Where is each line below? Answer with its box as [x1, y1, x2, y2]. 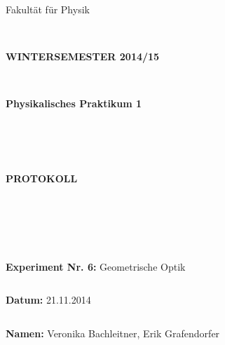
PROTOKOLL [6, 170, 78, 185]
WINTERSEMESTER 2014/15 [6, 49, 160, 64]
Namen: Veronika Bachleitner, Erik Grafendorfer [6, 325, 220, 340]
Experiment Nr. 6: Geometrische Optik [6, 259, 186, 273]
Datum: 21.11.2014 [6, 292, 91, 307]
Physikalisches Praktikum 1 [6, 96, 142, 111]
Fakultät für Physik [6, 2, 90, 16]
